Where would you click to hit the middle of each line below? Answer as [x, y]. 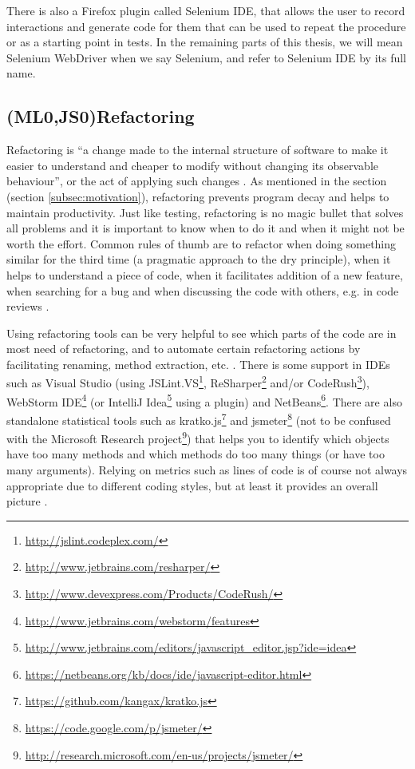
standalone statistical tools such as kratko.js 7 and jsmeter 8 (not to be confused [199, 418]
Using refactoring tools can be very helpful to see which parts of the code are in [202, 333]
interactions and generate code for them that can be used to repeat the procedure [206, 26]
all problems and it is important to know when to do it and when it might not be [206, 228]
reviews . [28, 306]
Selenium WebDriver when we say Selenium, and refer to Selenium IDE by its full [207, 57]
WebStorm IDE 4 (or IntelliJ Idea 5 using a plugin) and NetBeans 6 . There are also [204, 400]
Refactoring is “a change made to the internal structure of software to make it [198, 150]
